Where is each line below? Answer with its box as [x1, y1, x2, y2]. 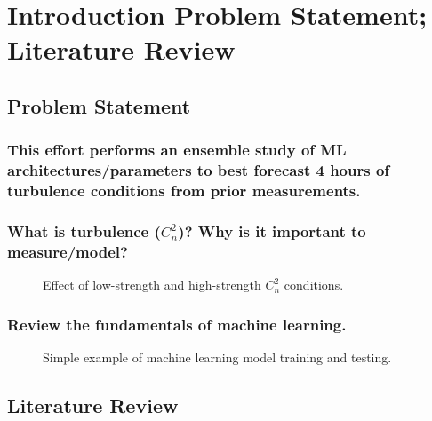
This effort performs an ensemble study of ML [7, 139, 347, 161]
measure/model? [7, 240, 128, 262]
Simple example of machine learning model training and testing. [43, 347, 392, 366]
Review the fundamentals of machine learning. [7, 313, 347, 335]
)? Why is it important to [178, 219, 366, 242]
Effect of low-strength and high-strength [43, 275, 261, 294]
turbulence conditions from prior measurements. [7, 179, 361, 202]
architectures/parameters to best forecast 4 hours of [7, 159, 390, 181]
